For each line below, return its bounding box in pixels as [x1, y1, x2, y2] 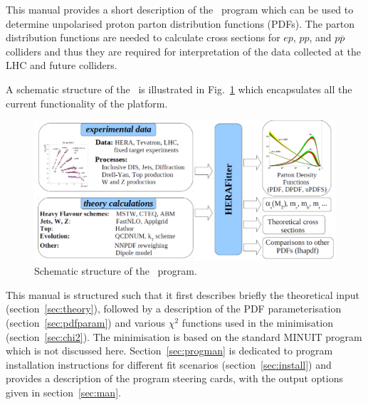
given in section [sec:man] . [6, 385, 121, 399]
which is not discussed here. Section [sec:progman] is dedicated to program [6, 343, 333, 358]
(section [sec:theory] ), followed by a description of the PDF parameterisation [6, 301, 342, 316]
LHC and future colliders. [6, 58, 117, 73]
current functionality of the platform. [6, 95, 168, 110]
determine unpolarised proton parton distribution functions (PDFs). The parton [6, 16, 355, 31]
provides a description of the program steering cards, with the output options [6, 371, 343, 386]
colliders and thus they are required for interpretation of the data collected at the [6, 43, 361, 58]
